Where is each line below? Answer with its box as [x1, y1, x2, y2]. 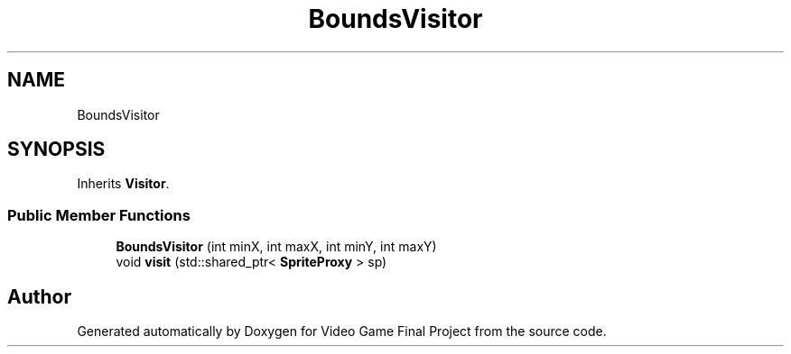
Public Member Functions [7, 205, 191, 224]
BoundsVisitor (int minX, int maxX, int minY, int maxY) [116, 239, 437, 255]
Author [7, 285, 71, 308]
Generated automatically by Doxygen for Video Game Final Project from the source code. [77, 323, 607, 340]
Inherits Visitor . [77, 176, 170, 192]
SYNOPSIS [7, 138, 106, 161]
